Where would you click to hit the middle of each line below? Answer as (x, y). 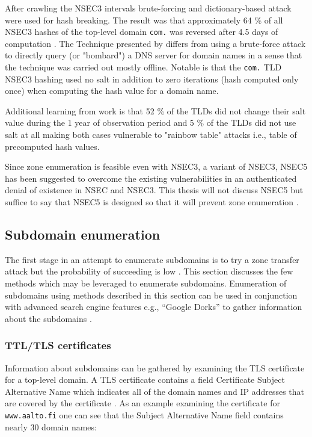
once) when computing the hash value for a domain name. (112, 91)
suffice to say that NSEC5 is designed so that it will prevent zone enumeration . (152, 202)
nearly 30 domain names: (51, 426)
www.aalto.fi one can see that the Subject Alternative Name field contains (144, 414)
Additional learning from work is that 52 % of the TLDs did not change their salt (155, 110)
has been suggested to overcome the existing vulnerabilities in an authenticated (151, 178)
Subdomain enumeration (83, 234)
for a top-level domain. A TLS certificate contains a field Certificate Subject (145, 380)
